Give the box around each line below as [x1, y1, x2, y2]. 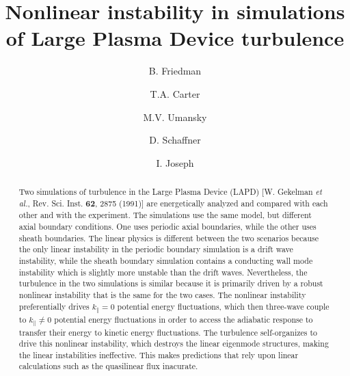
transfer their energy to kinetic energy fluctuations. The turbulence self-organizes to [18, 326, 317, 338]
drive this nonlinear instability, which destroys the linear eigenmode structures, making [18, 338, 329, 349]
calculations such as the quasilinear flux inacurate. [18, 360, 198, 372]
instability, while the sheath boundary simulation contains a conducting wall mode [18, 255, 313, 267]
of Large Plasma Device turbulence [5, 24, 345, 52]
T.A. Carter [150, 86, 200, 100]
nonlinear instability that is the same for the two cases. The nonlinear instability [18, 288, 306, 300]
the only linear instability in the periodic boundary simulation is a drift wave [18, 243, 293, 255]
